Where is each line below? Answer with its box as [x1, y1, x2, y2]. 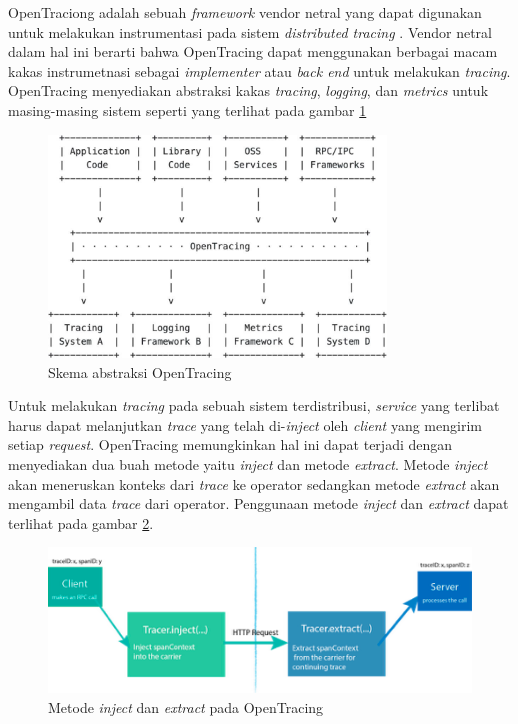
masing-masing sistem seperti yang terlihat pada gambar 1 [8, 99, 367, 120]
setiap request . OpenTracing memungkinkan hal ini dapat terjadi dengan [8, 434, 453, 455]
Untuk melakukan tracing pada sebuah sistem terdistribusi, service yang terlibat [8, 395, 500, 416]
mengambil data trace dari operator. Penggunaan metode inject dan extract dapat [8, 493, 509, 514]
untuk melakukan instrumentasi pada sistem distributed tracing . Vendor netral [8, 21, 492, 42]
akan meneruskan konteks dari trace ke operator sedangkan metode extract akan [8, 473, 500, 494]
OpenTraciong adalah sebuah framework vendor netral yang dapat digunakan [8, 2, 482, 22]
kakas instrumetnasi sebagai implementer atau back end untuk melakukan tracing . [8, 60, 511, 81]
